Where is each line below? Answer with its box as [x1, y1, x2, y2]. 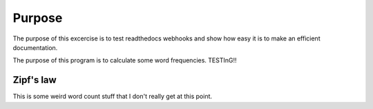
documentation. [12, 43, 58, 51]
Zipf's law [12, 74, 57, 86]
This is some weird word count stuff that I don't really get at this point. [12, 93, 213, 101]
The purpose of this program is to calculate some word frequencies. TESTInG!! [12, 56, 237, 64]
